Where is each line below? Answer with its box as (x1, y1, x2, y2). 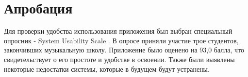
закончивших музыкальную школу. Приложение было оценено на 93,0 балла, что (4, 45, 244, 55)
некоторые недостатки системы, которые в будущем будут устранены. (4, 64, 210, 74)
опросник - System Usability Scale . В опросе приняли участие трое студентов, (4, 35, 239, 45)
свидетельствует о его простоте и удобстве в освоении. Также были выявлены (4, 54, 235, 64)
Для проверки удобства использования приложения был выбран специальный (4, 26, 232, 36)
